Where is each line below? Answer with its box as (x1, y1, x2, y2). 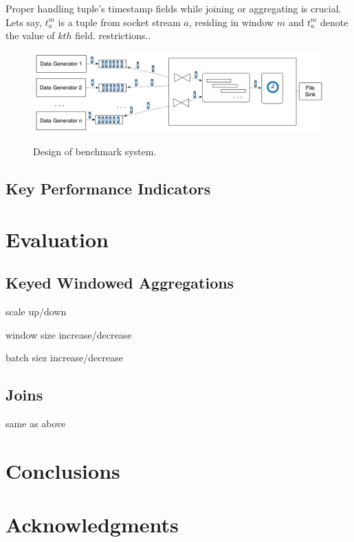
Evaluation (5, 225, 109, 253)
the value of (5, 28, 55, 43)
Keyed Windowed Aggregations (5, 272, 234, 293)
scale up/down (5, 304, 67, 319)
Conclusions (5, 456, 120, 484)
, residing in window (188, 14, 274, 29)
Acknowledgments (5, 510, 179, 539)
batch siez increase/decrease (5, 350, 123, 365)
